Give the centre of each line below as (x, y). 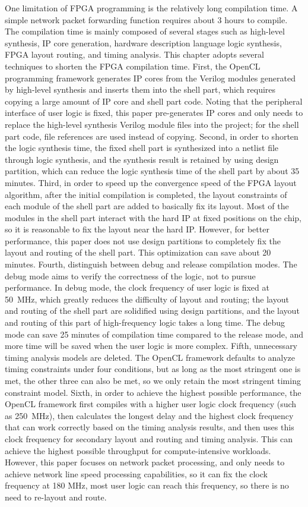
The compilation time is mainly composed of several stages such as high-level (145, 31)
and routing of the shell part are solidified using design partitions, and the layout (152, 311)
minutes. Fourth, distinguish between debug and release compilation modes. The (151, 264)
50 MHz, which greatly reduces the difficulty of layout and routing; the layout (147, 299)
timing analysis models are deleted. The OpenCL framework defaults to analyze (150, 357)
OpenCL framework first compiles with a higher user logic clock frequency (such (151, 404)
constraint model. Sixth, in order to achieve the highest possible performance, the (153, 392)
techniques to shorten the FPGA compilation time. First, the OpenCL (133, 66)
